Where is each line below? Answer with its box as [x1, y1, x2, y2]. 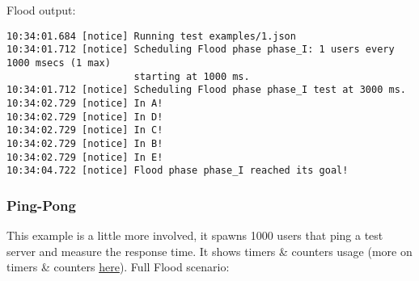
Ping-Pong [6, 195, 76, 215]
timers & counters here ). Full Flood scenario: [6, 258, 230, 275]
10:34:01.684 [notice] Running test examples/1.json [6, 30, 296, 42]
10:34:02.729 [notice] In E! [6, 151, 163, 163]
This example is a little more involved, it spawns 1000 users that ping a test [6, 227, 383, 244]
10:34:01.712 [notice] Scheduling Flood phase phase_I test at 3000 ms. [6, 84, 406, 96]
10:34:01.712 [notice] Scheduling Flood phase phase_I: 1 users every [6, 44, 395, 56]
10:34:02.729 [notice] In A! [6, 97, 163, 109]
